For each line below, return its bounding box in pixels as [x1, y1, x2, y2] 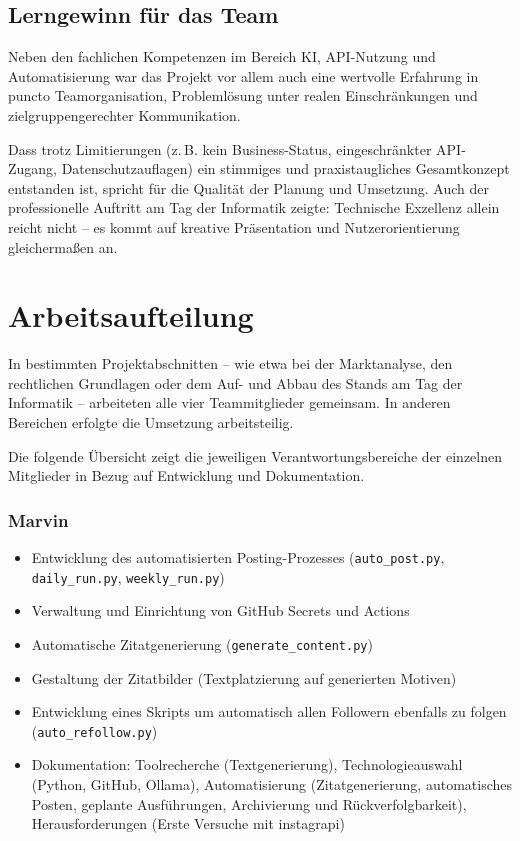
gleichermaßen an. [8, 236, 118, 257]
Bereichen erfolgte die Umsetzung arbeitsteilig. [8, 412, 294, 433]
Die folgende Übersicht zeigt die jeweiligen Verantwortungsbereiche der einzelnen [8, 445, 503, 466]
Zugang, [8, 158, 58, 179]
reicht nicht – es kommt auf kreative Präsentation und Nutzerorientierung [8, 216, 460, 237]
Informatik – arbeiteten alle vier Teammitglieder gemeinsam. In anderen [8, 392, 451, 413]
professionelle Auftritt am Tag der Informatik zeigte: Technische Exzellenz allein [8, 197, 500, 218]
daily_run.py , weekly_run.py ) [31, 566, 225, 587]
